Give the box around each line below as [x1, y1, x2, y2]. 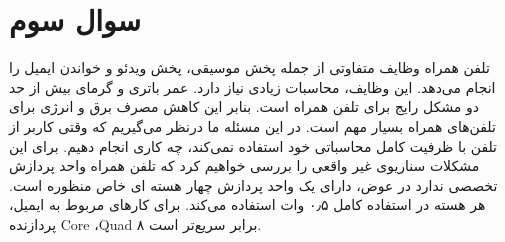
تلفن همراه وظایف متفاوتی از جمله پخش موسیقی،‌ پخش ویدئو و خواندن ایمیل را [9, 57, 490, 78]
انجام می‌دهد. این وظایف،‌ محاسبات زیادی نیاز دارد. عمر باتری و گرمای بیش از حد [9, 76, 496, 97]
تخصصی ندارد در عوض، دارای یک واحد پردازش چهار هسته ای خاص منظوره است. [9, 174, 498, 195]
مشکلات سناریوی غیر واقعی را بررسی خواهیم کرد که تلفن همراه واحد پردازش [9, 155, 480, 176]
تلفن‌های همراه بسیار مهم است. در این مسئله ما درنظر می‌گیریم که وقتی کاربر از [9, 115, 496, 136]
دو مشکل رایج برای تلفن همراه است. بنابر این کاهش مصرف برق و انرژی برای [9, 96, 480, 117]
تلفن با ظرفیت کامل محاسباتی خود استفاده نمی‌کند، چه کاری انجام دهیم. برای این [9, 135, 498, 156]
